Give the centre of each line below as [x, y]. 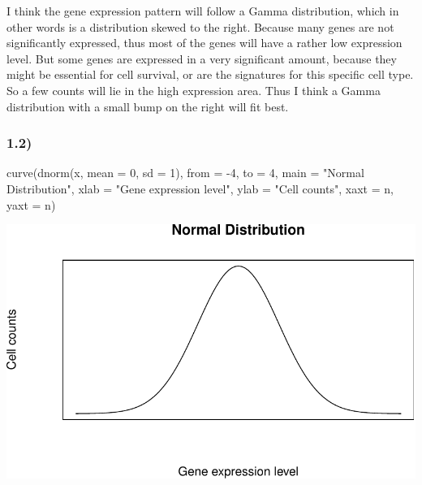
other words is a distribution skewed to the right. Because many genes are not [200, 26]
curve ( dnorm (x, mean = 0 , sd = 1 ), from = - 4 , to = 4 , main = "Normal [185, 173]
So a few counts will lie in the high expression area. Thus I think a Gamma [194, 90]
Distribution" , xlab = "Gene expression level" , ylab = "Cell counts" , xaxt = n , [200, 188]
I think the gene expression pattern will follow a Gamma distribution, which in [203, 11]
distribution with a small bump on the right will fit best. [148, 106]
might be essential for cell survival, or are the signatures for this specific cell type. [210, 74]
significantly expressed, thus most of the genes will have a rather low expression [205, 43]
